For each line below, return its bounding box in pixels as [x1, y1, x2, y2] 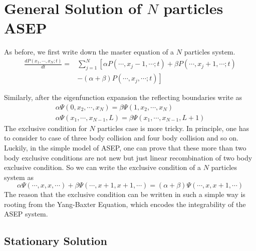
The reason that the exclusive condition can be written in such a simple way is [4, 189, 245, 199]
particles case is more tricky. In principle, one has [97, 122, 249, 133]
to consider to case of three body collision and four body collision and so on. [4, 132, 238, 143]
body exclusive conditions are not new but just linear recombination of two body [4, 152, 252, 162]
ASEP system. [4, 208, 48, 219]
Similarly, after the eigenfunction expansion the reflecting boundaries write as [4, 92, 242, 102]
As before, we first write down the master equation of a [4, 46, 174, 57]
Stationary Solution [4, 233, 107, 248]
